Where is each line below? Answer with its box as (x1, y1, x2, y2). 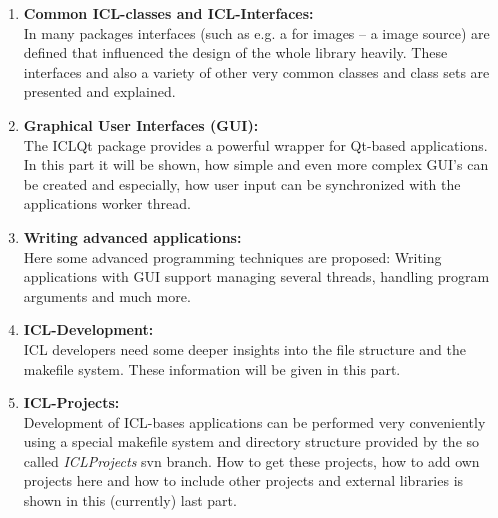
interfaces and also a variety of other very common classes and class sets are (23, 61, 490, 82)
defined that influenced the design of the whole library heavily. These (23, 42, 448, 63)
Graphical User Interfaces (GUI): (23, 114, 259, 135)
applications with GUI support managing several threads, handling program (23, 266, 490, 287)
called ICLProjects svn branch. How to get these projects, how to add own (23, 450, 480, 471)
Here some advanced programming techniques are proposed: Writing (23, 246, 442, 267)
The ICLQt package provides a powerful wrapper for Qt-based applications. (23, 134, 488, 155)
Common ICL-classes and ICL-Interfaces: (23, 3, 314, 23)
